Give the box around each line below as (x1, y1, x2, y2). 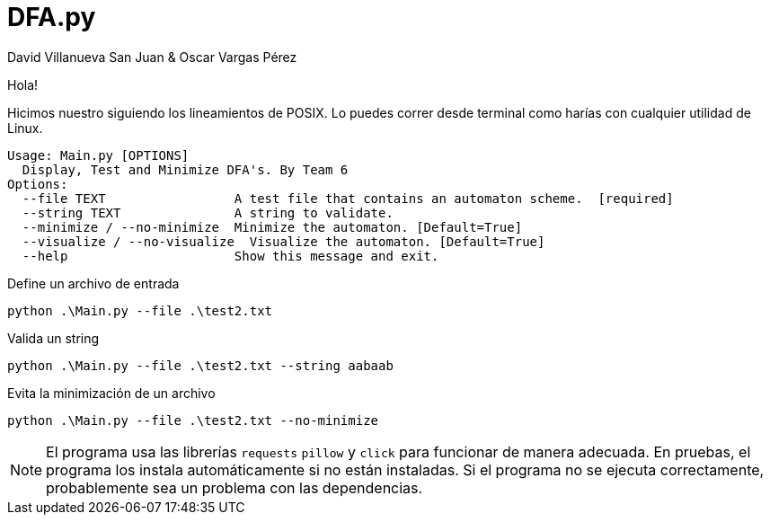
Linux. (7, 119, 43, 136)
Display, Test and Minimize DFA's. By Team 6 (22, 162, 349, 177)
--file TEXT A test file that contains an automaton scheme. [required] (22, 190, 674, 206)
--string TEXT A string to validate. (22, 205, 394, 220)
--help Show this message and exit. (22, 248, 439, 263)
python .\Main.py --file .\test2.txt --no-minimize (7, 412, 379, 428)
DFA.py (7, 2, 96, 32)
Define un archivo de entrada (7, 275, 180, 291)
